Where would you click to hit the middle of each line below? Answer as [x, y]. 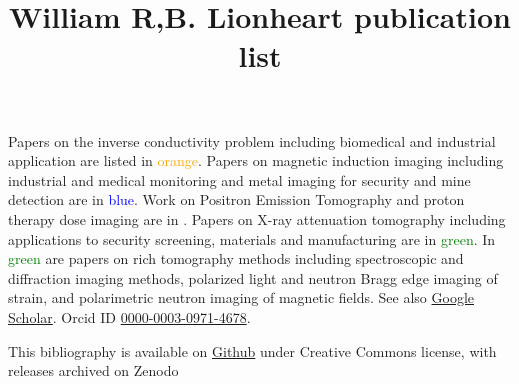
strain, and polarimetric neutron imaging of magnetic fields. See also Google [241, 297]
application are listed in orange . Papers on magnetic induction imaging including [256, 160]
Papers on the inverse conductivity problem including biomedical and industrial [252, 140]
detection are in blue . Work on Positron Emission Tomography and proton [236, 199]
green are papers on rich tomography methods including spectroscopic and [236, 258]
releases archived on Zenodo [93, 370]
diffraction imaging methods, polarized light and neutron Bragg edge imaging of [253, 277]
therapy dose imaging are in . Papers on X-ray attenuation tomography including [257, 218]
